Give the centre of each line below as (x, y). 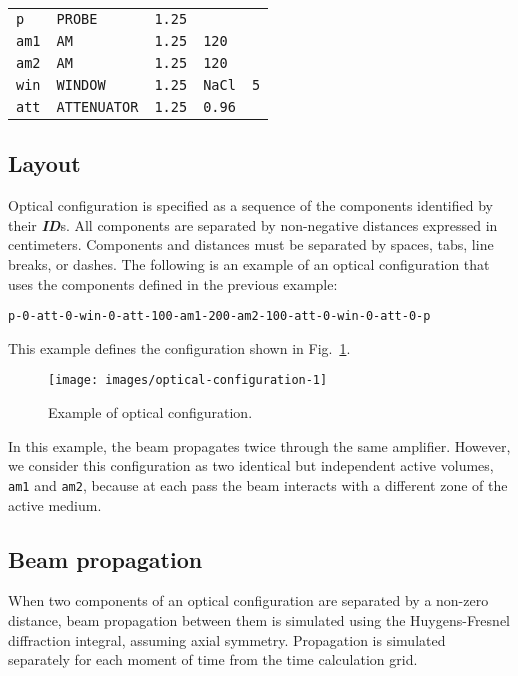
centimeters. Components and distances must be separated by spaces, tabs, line (251, 244)
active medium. (55, 504)
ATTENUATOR (97, 107)
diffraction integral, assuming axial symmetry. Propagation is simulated (227, 639)
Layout (44, 163)
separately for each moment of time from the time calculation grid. (213, 659)
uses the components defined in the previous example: (173, 283)
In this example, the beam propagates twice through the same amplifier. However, (259, 445)
